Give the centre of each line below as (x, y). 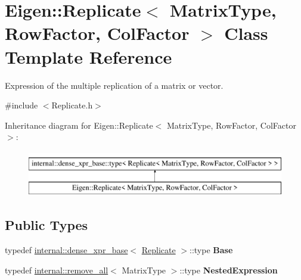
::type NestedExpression (229, 270)
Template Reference (89, 56)
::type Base (211, 250)
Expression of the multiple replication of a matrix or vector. (114, 85)
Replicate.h (72, 105)
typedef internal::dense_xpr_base (66, 250)
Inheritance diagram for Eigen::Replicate (79, 125)
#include (21, 105)
